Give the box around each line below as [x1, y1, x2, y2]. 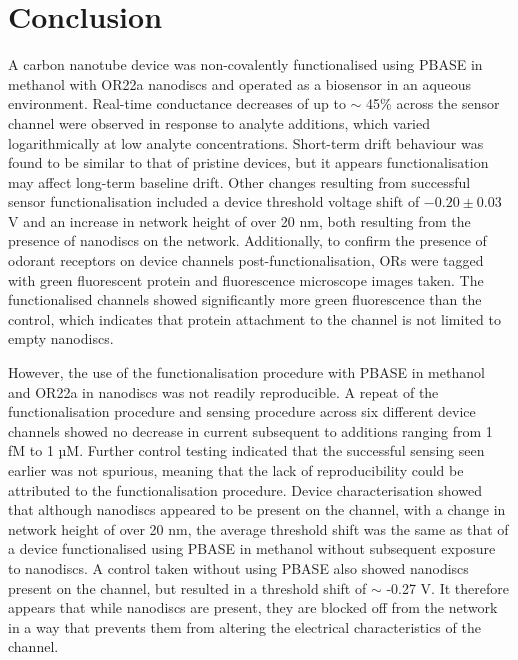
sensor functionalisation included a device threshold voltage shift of [8, 191, 420, 212]
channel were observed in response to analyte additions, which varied [8, 112, 431, 133]
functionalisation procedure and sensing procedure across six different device [8, 401, 476, 422]
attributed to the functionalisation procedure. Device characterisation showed [8, 479, 482, 500]
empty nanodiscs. [8, 328, 114, 349]
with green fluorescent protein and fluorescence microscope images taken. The [8, 269, 484, 290]
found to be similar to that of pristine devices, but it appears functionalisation [8, 152, 489, 173]
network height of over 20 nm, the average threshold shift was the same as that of [8, 518, 509, 539]
